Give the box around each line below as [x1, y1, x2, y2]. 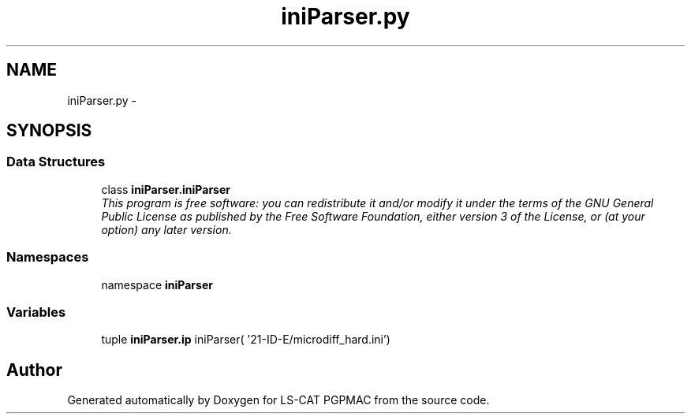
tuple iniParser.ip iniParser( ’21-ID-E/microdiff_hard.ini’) [101, 333, 390, 347]
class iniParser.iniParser [101, 182, 230, 196]
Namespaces [6, 249, 89, 266]
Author [6, 359, 62, 380]
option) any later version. [101, 222, 232, 236]
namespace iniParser [101, 277, 213, 292]
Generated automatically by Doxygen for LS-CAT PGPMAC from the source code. [67, 393, 490, 407]
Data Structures [6, 154, 106, 170]
